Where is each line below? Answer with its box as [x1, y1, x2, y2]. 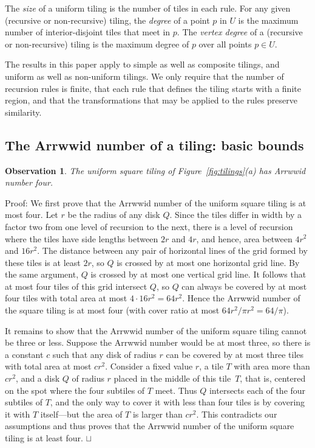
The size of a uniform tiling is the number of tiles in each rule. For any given [5, 2, 291, 14]
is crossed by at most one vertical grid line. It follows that [90, 268, 307, 281]
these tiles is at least [5, 256, 81, 268]
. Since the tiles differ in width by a [169, 208, 302, 221]
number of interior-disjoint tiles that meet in [5, 26, 171, 38]
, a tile [199, 360, 223, 373]
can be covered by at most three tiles [166, 348, 304, 360]
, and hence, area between [196, 232, 293, 245]
